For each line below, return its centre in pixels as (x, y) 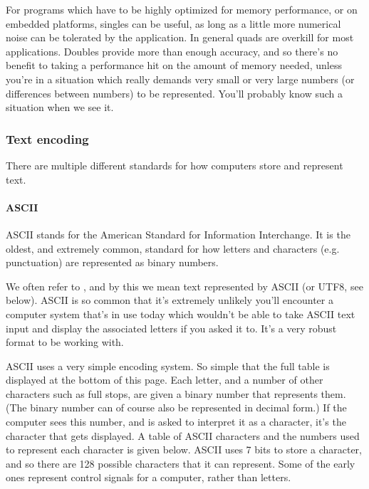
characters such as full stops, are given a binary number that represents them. (176, 393)
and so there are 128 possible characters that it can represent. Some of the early (181, 463)
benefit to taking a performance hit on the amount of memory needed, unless (174, 65)
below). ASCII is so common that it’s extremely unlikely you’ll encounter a (170, 300)
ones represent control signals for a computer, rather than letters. (149, 477)
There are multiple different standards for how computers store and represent (175, 165)
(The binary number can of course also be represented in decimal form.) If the (176, 407)
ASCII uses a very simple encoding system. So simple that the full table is (168, 366)
